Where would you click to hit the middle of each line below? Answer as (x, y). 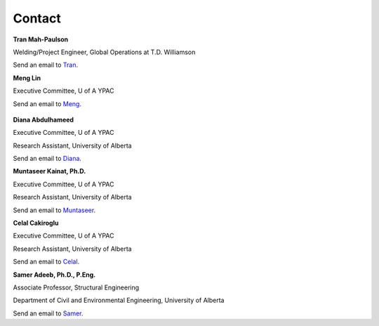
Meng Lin (27, 78)
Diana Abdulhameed (43, 119)
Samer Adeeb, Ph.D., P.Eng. (54, 275)
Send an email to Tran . (46, 65)
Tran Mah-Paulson (41, 39)
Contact (37, 18)
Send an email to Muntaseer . (54, 210)
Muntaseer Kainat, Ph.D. (49, 171)
